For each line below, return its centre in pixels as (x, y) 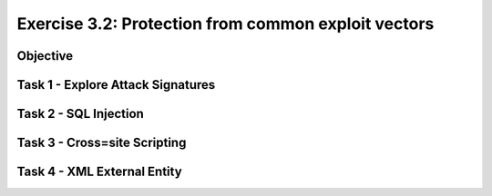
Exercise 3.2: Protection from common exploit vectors (225, 24)
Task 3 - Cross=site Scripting (102, 143)
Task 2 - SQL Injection (81, 114)
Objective (45, 56)
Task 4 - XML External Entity (99, 172)
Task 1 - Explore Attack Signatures (116, 85)
